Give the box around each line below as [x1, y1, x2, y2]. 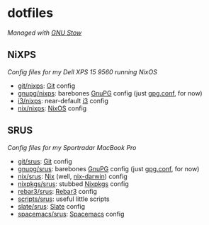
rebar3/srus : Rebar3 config [17, 187, 98, 195]
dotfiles [7, 5, 54, 21]
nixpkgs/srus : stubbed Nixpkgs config [17, 179, 129, 188]
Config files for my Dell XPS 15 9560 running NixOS [7, 67, 157, 76]
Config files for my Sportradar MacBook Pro [7, 143, 137, 151]
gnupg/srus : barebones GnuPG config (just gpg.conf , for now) [17, 164, 200, 173]
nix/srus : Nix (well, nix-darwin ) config [17, 172, 128, 180]
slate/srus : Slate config [17, 202, 86, 210]
